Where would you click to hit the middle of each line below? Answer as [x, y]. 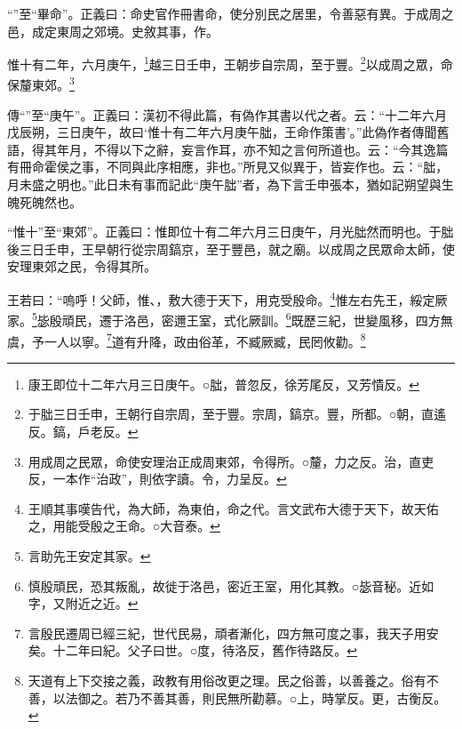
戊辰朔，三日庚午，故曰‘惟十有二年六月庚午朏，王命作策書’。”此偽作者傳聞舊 [228, 132]
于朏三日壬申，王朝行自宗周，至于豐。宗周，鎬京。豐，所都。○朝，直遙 [237, 414]
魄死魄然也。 [44, 201]
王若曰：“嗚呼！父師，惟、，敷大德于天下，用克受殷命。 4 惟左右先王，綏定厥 [227, 298]
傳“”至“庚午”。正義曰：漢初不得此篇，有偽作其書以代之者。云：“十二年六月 [227, 114]
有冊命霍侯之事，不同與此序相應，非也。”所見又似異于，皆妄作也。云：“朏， [228, 167]
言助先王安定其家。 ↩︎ [89, 555]
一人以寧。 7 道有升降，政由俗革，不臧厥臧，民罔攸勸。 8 [205, 340]
